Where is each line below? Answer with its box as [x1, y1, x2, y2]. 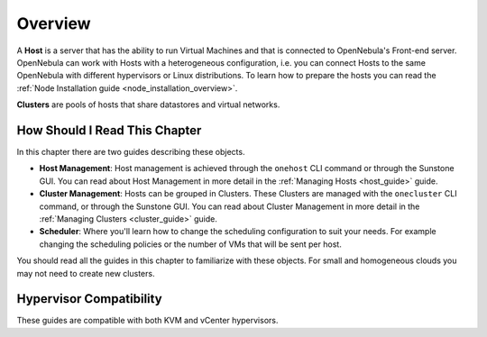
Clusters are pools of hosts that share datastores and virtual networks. [16, 99, 280, 110]
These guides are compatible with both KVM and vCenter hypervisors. [16, 315, 279, 326]
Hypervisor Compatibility [16, 291, 162, 306]
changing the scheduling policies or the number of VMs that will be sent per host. [39, 239, 342, 250]
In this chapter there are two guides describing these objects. [16, 147, 245, 158]
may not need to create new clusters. [16, 268, 155, 278]
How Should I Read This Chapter [16, 123, 202, 138]
